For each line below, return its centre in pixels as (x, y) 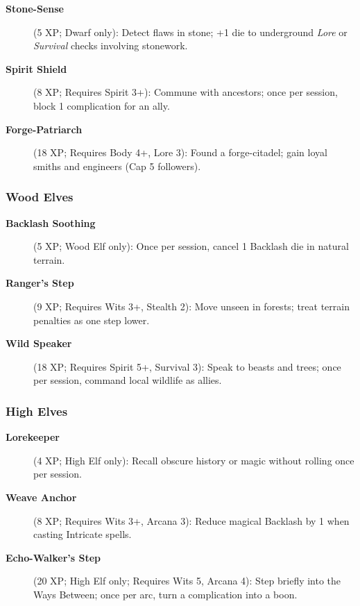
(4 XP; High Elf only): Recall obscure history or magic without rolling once (194, 460)
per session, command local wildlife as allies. (128, 380)
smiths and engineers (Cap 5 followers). (117, 166)
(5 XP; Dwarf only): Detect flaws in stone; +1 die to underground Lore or (190, 32)
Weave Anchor (41, 497)
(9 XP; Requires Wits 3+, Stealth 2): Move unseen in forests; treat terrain (191, 306)
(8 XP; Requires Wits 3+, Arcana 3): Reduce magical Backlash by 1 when (191, 520)
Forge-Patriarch (44, 129)
